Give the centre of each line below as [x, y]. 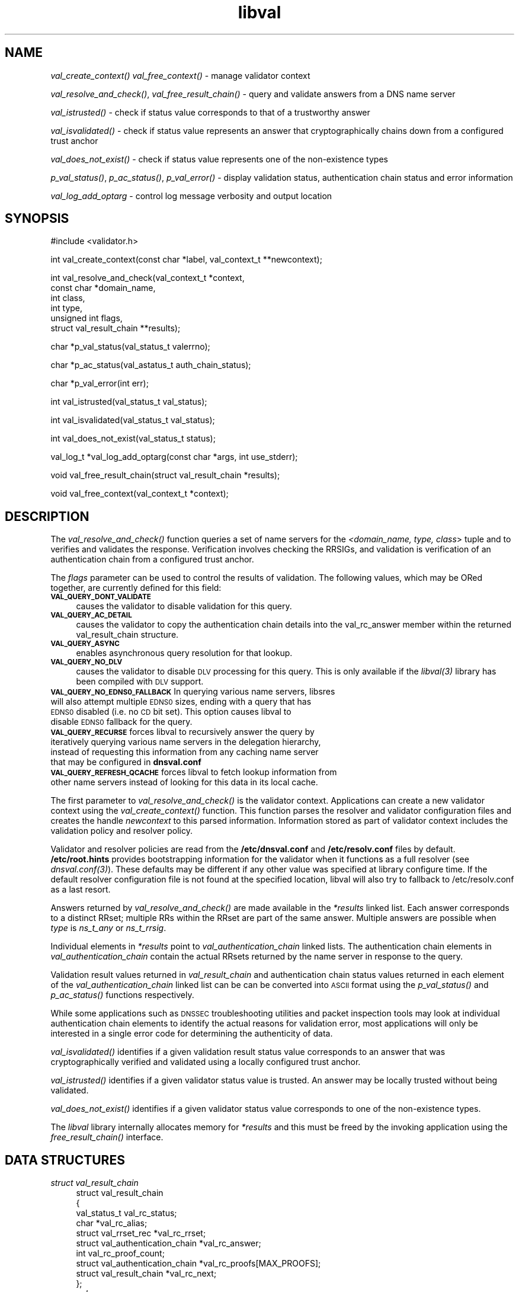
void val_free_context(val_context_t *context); [140, 494]
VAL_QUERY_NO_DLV [86, 662]
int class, [68, 298]
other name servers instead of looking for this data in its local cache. [184, 782]
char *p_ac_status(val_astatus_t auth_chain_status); [151, 365]
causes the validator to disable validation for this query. [184, 606]
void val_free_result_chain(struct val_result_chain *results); [165, 475]
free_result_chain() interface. [107, 1137]
